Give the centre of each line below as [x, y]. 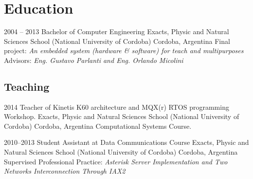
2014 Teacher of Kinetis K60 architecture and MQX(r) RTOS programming [117, 107]
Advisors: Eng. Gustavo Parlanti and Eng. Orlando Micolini [94, 60]
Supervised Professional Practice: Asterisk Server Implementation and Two [116, 161]
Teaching [27, 86]
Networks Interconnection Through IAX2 [65, 171]
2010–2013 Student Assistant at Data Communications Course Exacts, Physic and [126, 142]
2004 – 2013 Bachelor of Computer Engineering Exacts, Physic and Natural [117, 31]
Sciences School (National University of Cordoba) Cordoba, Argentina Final [117, 41]
